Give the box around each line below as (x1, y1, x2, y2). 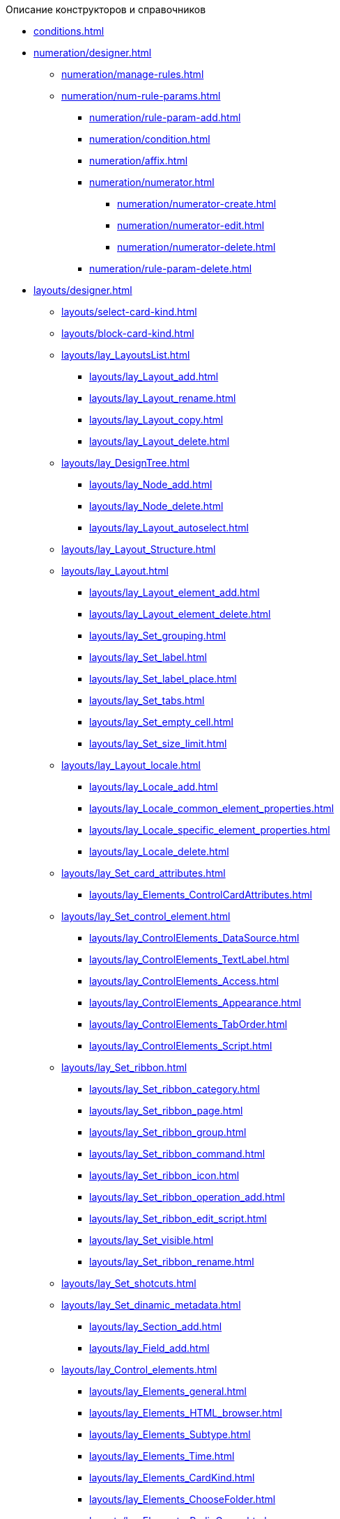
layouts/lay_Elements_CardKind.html (89, 1472, 255, 1483)
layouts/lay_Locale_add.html (89, 781, 218, 793)
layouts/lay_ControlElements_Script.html (89, 1040, 272, 1052)
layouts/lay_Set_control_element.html (61, 910, 231, 922)
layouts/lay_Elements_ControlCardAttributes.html (89, 889, 312, 901)
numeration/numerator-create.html (117, 198, 277, 210)
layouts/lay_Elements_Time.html (89, 1450, 235, 1462)
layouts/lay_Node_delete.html (89, 500, 224, 512)
